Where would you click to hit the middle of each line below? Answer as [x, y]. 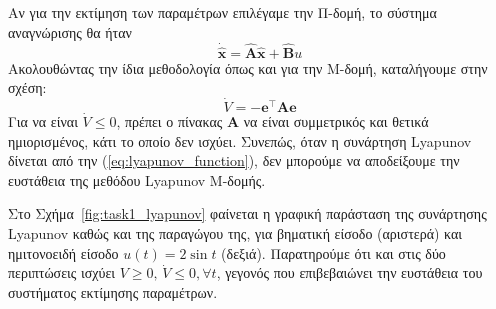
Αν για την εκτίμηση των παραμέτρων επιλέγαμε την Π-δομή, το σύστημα [222, 12]
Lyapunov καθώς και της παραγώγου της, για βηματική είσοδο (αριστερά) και [235, 233]
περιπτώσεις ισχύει [62, 272]
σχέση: [27, 87]
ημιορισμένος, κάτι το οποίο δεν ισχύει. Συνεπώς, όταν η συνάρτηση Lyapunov [240, 140]
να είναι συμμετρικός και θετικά [336, 121]
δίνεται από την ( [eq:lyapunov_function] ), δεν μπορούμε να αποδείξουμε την [234, 160]
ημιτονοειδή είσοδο [63, 252]
